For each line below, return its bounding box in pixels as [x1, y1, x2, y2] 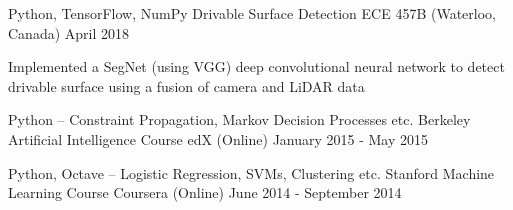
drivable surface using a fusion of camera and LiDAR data [8, 75, 365, 96]
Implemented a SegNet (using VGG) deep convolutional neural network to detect [8, 56, 505, 77]
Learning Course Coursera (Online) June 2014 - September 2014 [8, 182, 402, 203]
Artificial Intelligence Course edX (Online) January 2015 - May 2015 [8, 128, 429, 149]
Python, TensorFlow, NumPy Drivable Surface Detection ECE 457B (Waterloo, [8, 3, 496, 23]
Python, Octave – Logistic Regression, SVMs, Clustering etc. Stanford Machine [8, 162, 495, 183]
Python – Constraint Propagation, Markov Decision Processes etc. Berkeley [8, 109, 471, 130]
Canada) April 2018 [8, 22, 130, 43]
